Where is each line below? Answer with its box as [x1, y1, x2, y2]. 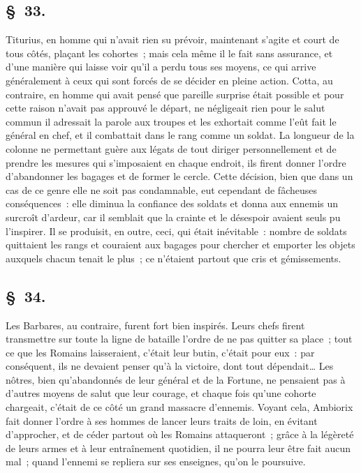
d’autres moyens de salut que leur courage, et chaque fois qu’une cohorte [6, 386, 316, 400]
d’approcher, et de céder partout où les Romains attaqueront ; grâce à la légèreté [6, 427, 354, 442]
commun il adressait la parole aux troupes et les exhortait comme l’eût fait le [6, 114, 337, 128]
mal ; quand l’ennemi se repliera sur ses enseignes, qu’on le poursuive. [6, 454, 306, 469]
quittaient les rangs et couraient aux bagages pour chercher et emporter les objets [6, 237, 355, 252]
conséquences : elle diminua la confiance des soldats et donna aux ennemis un [6, 196, 339, 211]
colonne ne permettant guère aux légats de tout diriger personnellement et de [6, 141, 337, 156]
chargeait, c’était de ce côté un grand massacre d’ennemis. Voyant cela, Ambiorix [6, 400, 353, 414]
